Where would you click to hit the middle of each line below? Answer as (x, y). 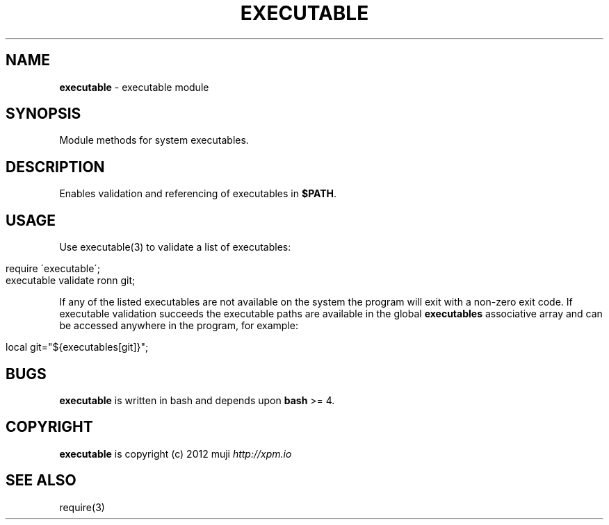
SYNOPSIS (43, 114)
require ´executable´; (53, 269)
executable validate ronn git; (71, 281)
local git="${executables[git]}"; (77, 347)
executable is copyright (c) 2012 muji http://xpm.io (176, 453)
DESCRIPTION (55, 167)
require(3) (82, 507)
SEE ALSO (41, 481)
